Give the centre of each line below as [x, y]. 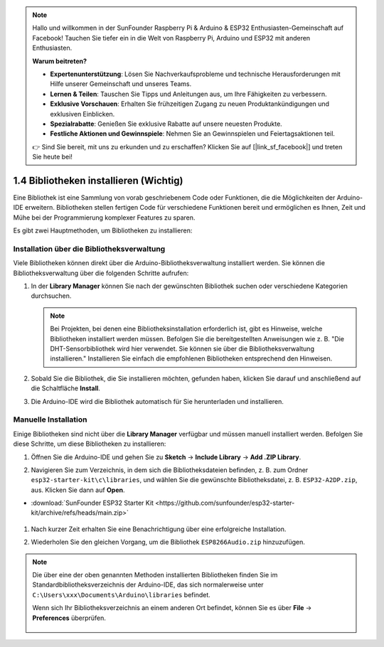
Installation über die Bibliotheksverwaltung [89, 249]
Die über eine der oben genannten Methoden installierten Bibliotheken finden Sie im [155, 575]
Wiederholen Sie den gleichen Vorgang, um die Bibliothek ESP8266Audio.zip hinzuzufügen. [168, 542]
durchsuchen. [51, 296]
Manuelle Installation [50, 419]
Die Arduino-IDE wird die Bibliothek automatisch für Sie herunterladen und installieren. [158, 401]
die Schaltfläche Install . [66, 388]
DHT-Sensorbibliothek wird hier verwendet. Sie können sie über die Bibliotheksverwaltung [182, 349]
